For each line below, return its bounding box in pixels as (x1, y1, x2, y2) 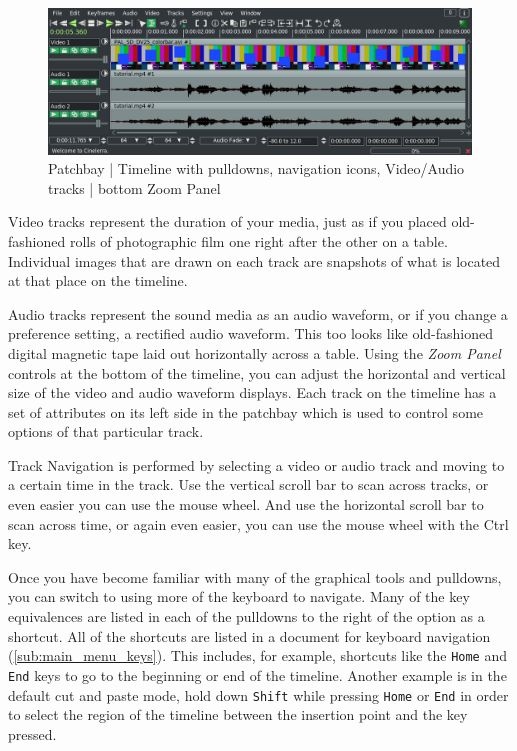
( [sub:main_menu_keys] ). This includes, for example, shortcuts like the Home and (8, 645, 507, 666)
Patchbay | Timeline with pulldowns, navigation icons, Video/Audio (48, 158, 465, 179)
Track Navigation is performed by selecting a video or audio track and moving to (8, 454, 505, 475)
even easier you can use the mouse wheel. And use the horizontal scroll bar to (8, 494, 484, 515)
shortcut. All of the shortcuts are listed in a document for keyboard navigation (8, 625, 491, 646)
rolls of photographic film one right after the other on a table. (69, 230, 448, 251)
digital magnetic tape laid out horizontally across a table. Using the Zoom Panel (8, 342, 501, 363)
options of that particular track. (8, 421, 204, 442)
